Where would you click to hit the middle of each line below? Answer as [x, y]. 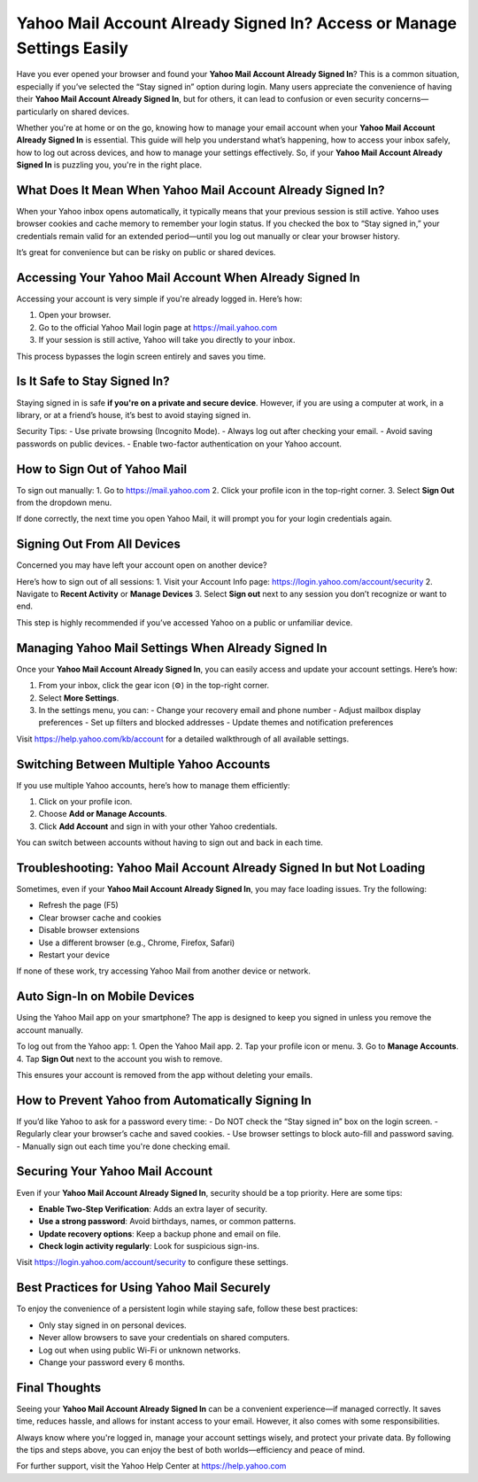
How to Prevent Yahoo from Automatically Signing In [164, 1100]
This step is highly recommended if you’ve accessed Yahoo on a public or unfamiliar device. [185, 622]
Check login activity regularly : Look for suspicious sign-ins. [149, 1246]
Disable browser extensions [89, 930]
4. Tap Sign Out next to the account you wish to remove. [119, 1059]
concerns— [408, 99]
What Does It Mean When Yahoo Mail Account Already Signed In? [200, 190]
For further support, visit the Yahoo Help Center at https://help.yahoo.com [151, 1466]
